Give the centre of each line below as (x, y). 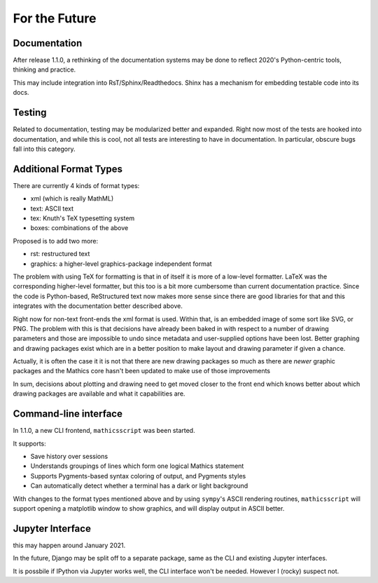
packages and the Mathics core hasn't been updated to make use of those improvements (142, 371)
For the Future (55, 18)
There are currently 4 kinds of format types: (76, 185)
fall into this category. (44, 149)
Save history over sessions (69, 456)
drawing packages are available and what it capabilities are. (99, 394)
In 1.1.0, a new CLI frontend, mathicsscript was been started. (104, 431)
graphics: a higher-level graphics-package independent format (121, 264)
